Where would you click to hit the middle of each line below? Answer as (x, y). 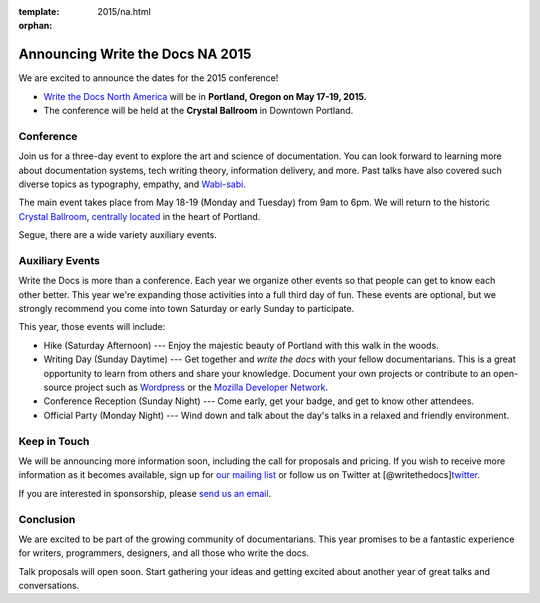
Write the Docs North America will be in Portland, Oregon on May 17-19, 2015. (205, 96)
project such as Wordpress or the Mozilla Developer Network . (201, 387)
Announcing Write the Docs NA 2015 (135, 54)
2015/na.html (124, 11)
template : (39, 11)
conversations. (49, 586)
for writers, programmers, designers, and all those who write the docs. (164, 553)
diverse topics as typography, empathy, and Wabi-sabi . (132, 184)
